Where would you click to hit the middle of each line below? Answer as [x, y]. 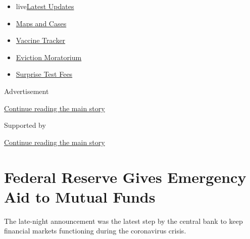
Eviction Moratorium [49, 57]
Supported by [25, 125]
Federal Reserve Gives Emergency [125, 177]
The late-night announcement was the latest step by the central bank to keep [123, 221]
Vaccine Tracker [41, 40]
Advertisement [27, 91]
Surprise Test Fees [44, 74]
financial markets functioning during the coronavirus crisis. [95, 231]
